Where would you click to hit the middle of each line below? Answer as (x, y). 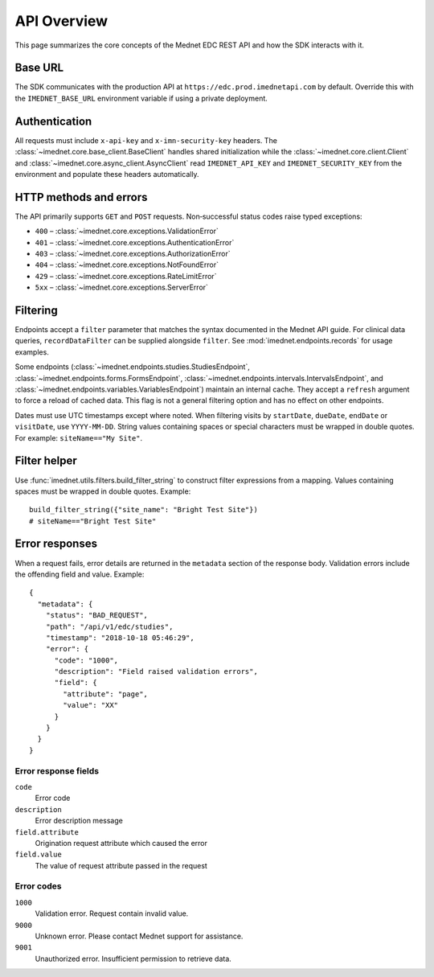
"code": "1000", (86, 660)
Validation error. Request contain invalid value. (112, 913)
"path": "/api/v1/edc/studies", (109, 626)
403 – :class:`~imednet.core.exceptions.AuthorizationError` (133, 254)
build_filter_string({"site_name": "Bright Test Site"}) (144, 510)
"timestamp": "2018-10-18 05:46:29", (120, 638)
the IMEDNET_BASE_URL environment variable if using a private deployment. (141, 98)
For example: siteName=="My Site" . (79, 437)
